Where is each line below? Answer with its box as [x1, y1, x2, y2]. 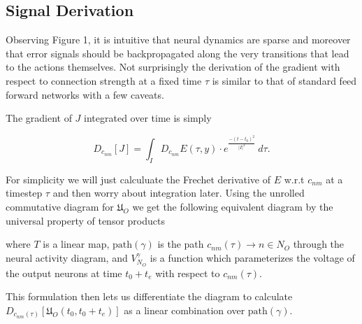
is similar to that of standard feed [212, 73, 357, 87]
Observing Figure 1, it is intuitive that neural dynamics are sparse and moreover [6, 32, 351, 47]
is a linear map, [43, 237, 110, 251]
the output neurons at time [6, 265, 122, 280]
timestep [6, 185, 43, 200]
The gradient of [6, 111, 72, 125]
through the [293, 237, 345, 251]
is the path [157, 237, 204, 251]
